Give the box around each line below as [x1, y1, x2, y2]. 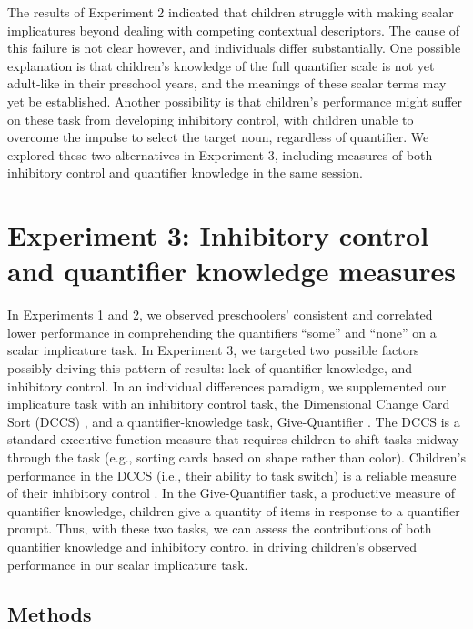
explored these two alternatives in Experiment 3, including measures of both [7, 145, 433, 164]
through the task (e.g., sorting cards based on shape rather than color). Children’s [7, 448, 466, 466]
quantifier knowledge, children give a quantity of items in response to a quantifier [7, 501, 460, 520]
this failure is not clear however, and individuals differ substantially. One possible [7, 38, 461, 57]
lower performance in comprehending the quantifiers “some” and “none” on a [7, 322, 437, 341]
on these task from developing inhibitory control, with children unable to [7, 109, 414, 128]
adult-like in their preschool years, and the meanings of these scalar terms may [7, 74, 447, 93]
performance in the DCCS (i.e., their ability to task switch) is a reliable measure [7, 465, 457, 484]
